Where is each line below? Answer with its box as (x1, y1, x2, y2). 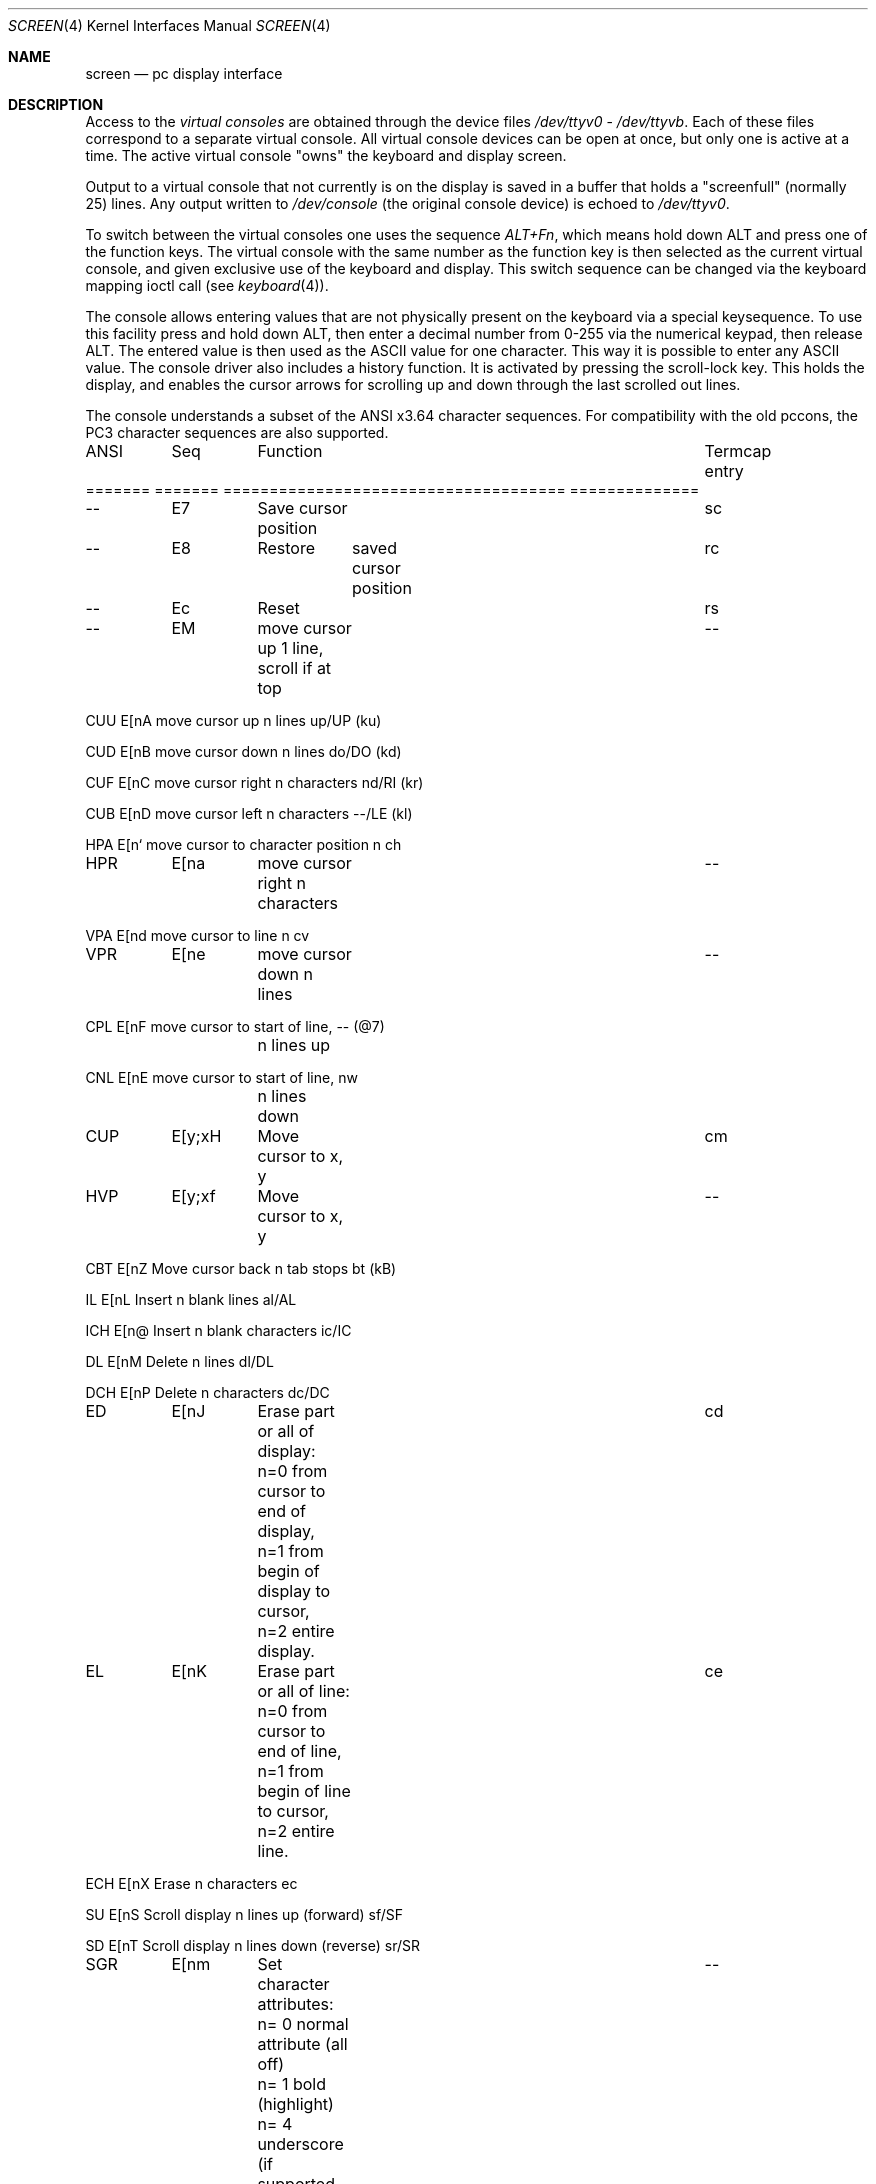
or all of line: (257, 1681, 350, 1701)
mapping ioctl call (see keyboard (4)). (85, 277, 329, 294)
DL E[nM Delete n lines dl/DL (85, 1353, 274, 1370)
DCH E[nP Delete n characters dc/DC (85, 1384, 330, 1401)
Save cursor (257, 498, 348, 518)
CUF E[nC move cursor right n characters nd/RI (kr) (85, 774, 424, 791)
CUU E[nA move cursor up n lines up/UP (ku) (85, 712, 382, 729)
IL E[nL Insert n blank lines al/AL (85, 1291, 297, 1308)
